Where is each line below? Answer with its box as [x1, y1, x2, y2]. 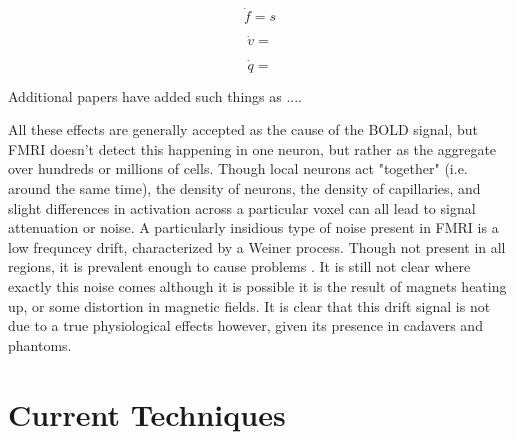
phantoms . [8, 334, 72, 355]
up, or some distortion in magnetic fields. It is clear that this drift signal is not [8, 295, 491, 316]
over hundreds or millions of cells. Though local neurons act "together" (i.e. [8, 158, 468, 179]
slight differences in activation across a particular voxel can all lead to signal [8, 197, 476, 218]
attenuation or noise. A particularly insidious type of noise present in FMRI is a [8, 217, 499, 238]
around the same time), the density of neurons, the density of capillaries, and [8, 178, 481, 199]
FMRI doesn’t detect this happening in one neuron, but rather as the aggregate [8, 138, 497, 159]
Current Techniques [8, 393, 286, 434]
